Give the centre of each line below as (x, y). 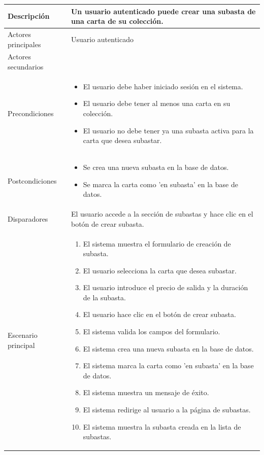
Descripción (29, 16)
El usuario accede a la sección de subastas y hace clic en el (162, 214)
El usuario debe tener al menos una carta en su (157, 103)
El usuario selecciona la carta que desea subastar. (160, 270)
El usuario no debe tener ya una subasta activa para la (168, 130)
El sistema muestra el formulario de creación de (157, 243)
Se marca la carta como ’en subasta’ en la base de (160, 184)
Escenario (23, 335)
